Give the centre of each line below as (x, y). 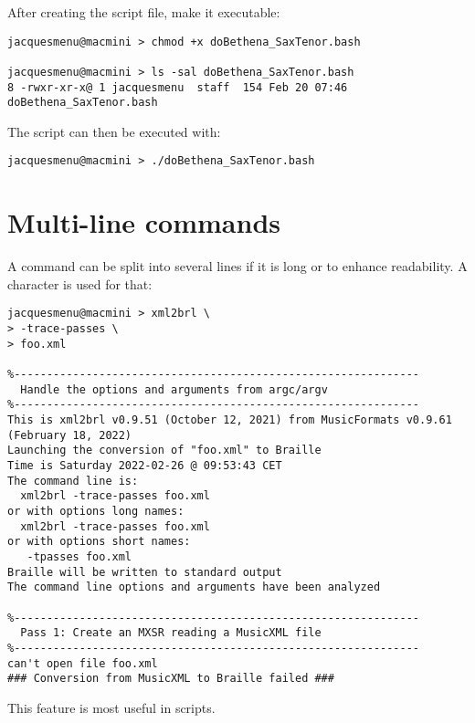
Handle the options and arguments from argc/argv (174, 389)
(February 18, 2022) (70, 435)
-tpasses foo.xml (79, 556)
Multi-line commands (144, 222)
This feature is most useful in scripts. (111, 707)
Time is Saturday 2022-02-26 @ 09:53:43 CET (145, 466)
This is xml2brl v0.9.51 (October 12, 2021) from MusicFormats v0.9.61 (230, 420)
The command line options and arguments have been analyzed (194, 587)
